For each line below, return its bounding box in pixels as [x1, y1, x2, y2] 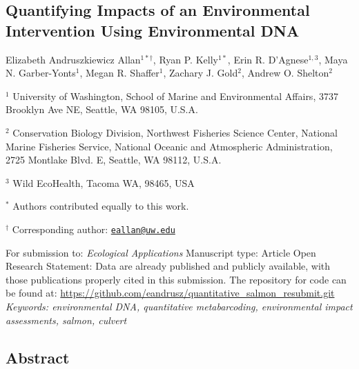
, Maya [318, 52, 348, 66]
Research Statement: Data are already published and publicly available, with [6, 259, 331, 273]
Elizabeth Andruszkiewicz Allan [6, 52, 141, 66]
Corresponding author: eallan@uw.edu [12, 221, 175, 236]
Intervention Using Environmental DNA [6, 19, 300, 41]
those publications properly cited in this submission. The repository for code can [6, 272, 347, 286]
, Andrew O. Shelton [241, 66, 329, 80]
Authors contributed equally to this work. [12, 199, 189, 213]
